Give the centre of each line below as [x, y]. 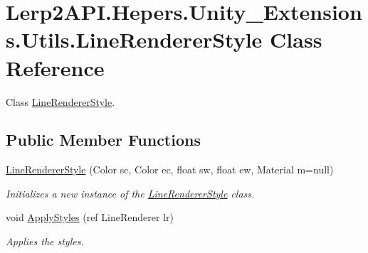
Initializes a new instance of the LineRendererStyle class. [130, 193]
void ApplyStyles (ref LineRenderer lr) [90, 217]
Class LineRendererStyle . [61, 101]
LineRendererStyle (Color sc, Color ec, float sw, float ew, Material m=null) [170, 169]
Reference [55, 67]
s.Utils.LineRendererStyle [134, 39]
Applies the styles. [45, 241]
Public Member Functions [103, 140]
